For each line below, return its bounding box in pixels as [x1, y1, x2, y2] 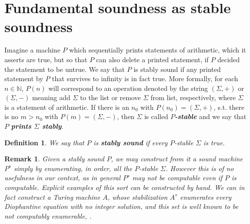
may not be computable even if [132, 172, 222, 183]
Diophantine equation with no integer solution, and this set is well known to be [4, 201, 238, 211]
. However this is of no [166, 163, 234, 173]
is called [144, 111, 168, 121]
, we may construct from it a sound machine [111, 154, 243, 164]
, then [117, 111, 134, 121]
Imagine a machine [4, 45, 61, 55]
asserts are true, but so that [4, 54, 87, 64]
